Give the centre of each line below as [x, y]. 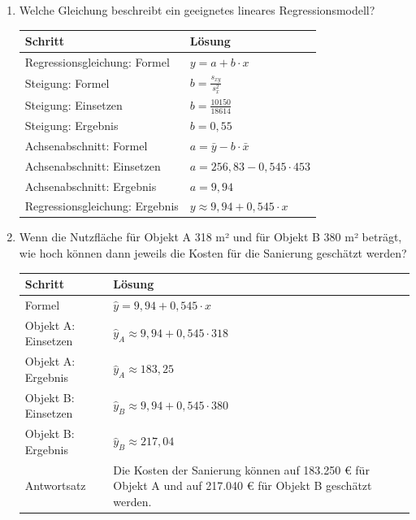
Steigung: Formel [67, 83]
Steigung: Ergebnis [71, 125]
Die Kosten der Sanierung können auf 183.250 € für [241, 469]
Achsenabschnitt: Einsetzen [93, 165]
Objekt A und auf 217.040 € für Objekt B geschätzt [243, 485]
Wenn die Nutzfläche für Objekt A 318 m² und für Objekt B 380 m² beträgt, [210, 237]
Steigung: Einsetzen [74, 105]
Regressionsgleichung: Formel [97, 61]
